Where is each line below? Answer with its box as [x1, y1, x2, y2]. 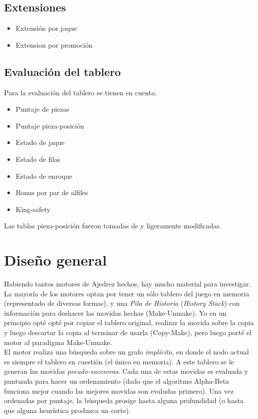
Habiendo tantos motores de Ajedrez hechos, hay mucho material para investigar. [4, 279, 251, 289]
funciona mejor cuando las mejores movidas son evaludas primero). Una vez [4, 385, 234, 396]
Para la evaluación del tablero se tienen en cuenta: [4, 87, 157, 97]
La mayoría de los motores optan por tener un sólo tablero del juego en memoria [4, 288, 250, 298]
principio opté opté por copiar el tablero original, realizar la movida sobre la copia [4, 317, 254, 328]
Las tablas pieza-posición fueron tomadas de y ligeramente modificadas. [4, 220, 222, 231]
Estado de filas [15, 153, 61, 164]
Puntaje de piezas [15, 104, 69, 114]
